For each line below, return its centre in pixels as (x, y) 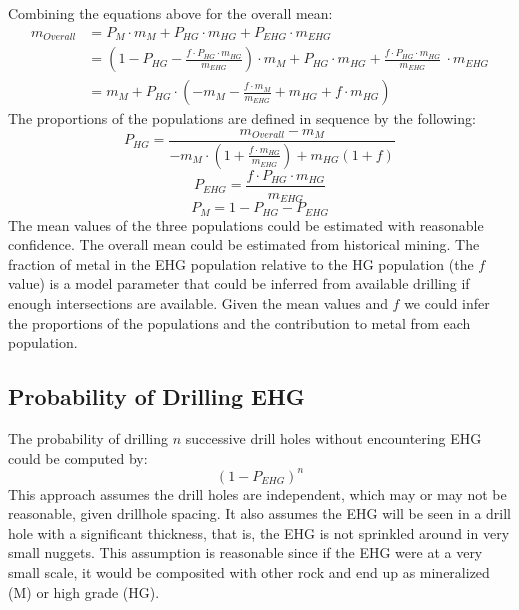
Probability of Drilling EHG (156, 396)
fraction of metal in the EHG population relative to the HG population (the (241, 263)
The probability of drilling (88, 437)
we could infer (447, 302)
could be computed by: (78, 457)
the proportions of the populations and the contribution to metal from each (239, 322)
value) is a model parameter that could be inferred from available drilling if (239, 283)
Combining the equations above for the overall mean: (170, 13)
